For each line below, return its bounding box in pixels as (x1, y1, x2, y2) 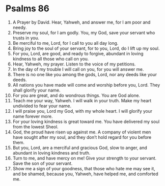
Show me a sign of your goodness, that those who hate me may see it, (12, 165, 155, 171)
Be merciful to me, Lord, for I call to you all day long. (12, 40, 118, 46)
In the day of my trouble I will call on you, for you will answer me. (12, 66, 144, 72)
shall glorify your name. (12, 87, 61, 93)
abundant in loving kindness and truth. (12, 150, 90, 155)
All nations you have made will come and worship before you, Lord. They (12, 82, 160, 88)
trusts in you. (12, 35, 39, 41)
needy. (12, 24, 27, 30)
